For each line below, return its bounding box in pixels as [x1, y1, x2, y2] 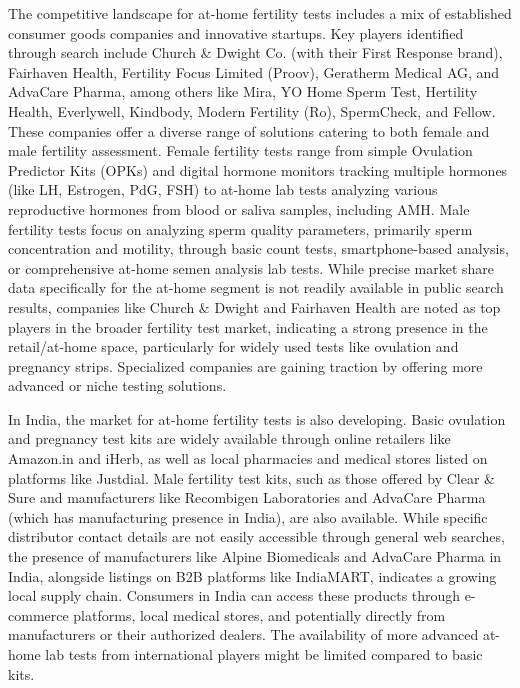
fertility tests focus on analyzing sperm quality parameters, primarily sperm [8, 218, 473, 239]
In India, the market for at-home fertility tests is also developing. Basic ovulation [8, 408, 506, 429]
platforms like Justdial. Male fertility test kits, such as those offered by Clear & [8, 467, 495, 488]
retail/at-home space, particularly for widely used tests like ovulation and [8, 336, 459, 357]
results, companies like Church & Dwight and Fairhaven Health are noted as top [8, 296, 501, 317]
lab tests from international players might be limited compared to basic [45, 644, 483, 664]
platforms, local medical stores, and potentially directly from [73, 604, 446, 625]
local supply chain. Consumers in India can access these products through [8, 585, 461, 606]
